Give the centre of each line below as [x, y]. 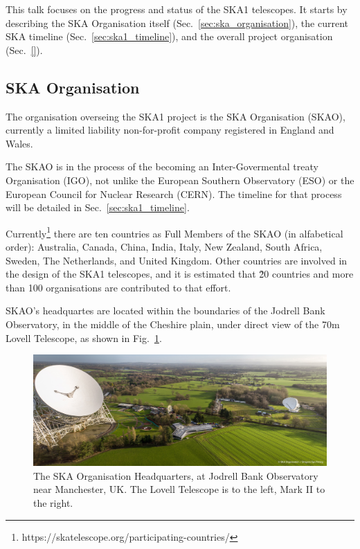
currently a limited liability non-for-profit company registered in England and [170, 130]
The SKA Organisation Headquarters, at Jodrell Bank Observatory [176, 475]
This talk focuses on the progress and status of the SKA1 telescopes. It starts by [177, 9]
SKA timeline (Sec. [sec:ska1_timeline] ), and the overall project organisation [169, 36]
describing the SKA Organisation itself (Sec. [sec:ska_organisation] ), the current [177, 22]
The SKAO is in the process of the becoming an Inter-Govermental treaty [162, 166]
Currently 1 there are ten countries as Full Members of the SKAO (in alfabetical [174, 232]
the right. [53, 502]
